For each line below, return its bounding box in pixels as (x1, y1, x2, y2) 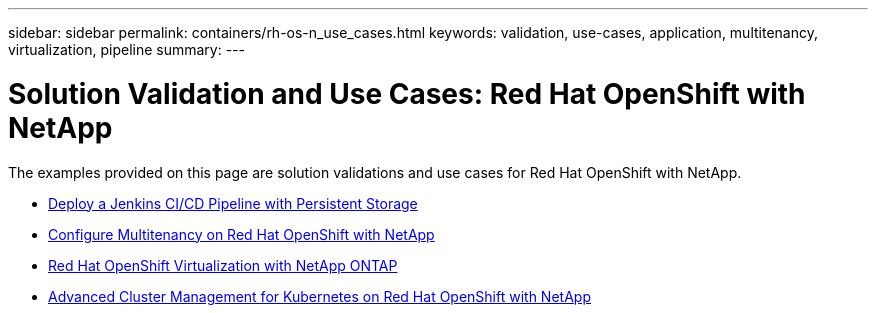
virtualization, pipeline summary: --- (8, 41, 246, 58)
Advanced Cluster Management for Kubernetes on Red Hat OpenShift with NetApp (48, 287, 591, 305)
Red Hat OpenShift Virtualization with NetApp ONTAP (48, 256, 398, 274)
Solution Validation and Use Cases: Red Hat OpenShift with (8, 76, 806, 111)
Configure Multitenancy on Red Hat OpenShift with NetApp (48, 225, 435, 243)
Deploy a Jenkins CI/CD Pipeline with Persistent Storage (48, 194, 418, 212)
